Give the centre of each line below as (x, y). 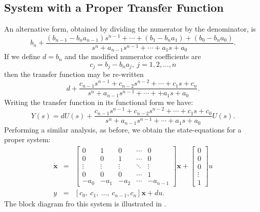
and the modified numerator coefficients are (133, 56)
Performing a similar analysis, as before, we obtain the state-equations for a (123, 129)
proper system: (27, 139)
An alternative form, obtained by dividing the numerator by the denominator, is (130, 29)
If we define (22, 56)
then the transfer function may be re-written (74, 74)
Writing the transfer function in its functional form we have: (99, 102)
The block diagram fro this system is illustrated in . (85, 204)
